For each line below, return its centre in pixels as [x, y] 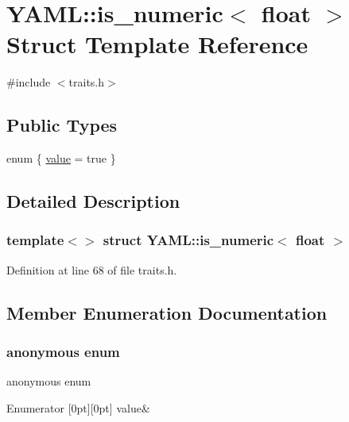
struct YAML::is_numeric [188, 240]
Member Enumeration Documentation [167, 312]
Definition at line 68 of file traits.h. [92, 269]
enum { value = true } [61, 158]
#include [29, 82]
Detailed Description [93, 201]
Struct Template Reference [157, 44]
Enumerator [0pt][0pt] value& [78, 407]
